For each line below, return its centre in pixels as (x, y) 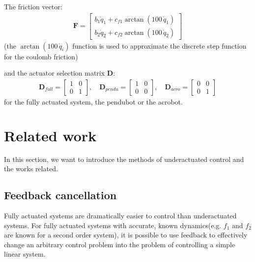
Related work (50, 135)
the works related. (31, 169)
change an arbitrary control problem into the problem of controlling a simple (120, 244)
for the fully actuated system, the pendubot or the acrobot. (93, 101)
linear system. (25, 254)
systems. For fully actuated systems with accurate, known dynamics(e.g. (113, 225)
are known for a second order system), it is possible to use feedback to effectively (126, 235)
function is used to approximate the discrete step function (159, 45)
